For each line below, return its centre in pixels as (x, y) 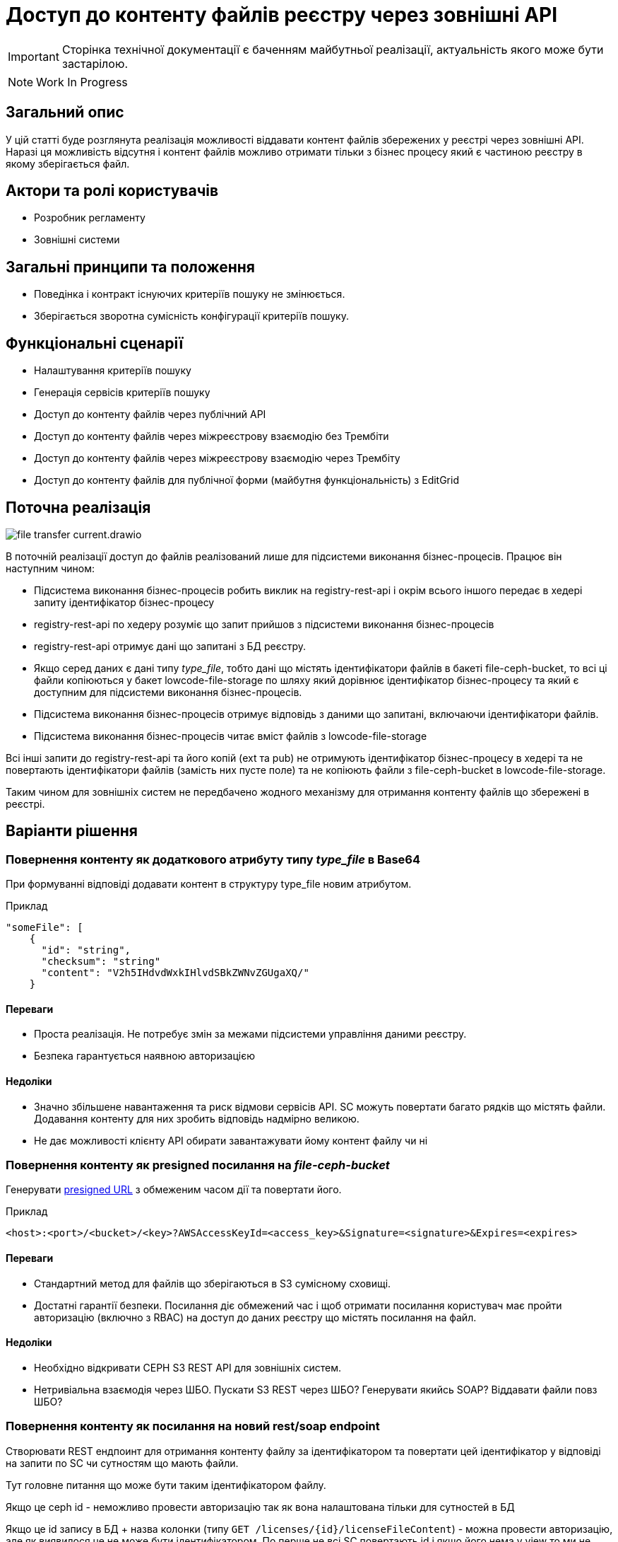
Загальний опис (65, 112)
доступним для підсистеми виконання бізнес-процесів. (168, 692)
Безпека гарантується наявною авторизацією (145, 1056)
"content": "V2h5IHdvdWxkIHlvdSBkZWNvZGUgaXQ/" (175, 973)
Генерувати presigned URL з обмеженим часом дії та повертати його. (174, 1190)
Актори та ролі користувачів (112, 191)
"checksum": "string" (101, 962)
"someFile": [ (44, 928)
